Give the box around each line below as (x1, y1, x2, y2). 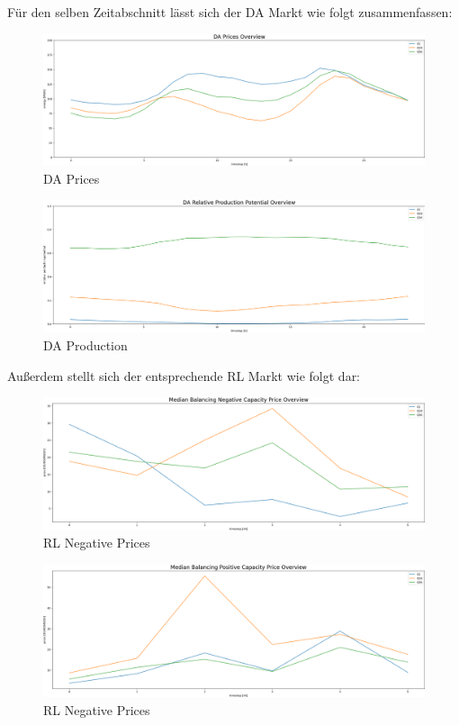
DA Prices (43, 168, 100, 187)
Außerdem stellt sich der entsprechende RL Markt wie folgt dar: (7, 366, 361, 385)
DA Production (43, 335, 128, 354)
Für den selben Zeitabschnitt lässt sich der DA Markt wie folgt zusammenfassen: (7, 3, 453, 21)
